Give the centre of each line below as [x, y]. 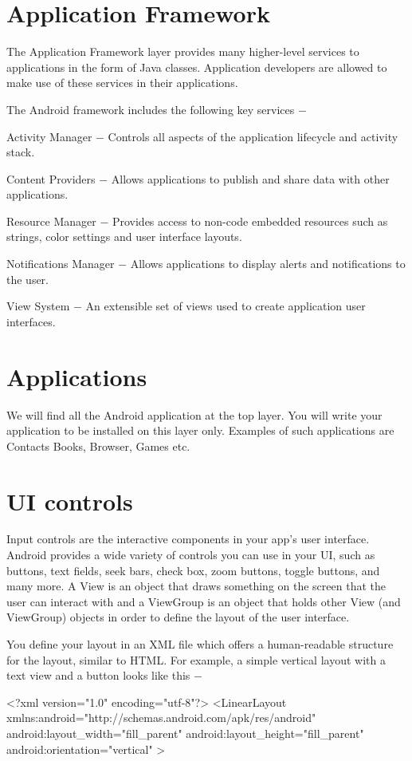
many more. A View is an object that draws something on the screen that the [196, 586]
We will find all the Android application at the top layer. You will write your [194, 414]
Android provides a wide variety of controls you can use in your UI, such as [191, 555]
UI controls [70, 501]
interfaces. [31, 321]
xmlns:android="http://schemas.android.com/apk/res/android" [161, 718]
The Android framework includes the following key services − [157, 109]
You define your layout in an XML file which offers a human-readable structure [200, 644]
